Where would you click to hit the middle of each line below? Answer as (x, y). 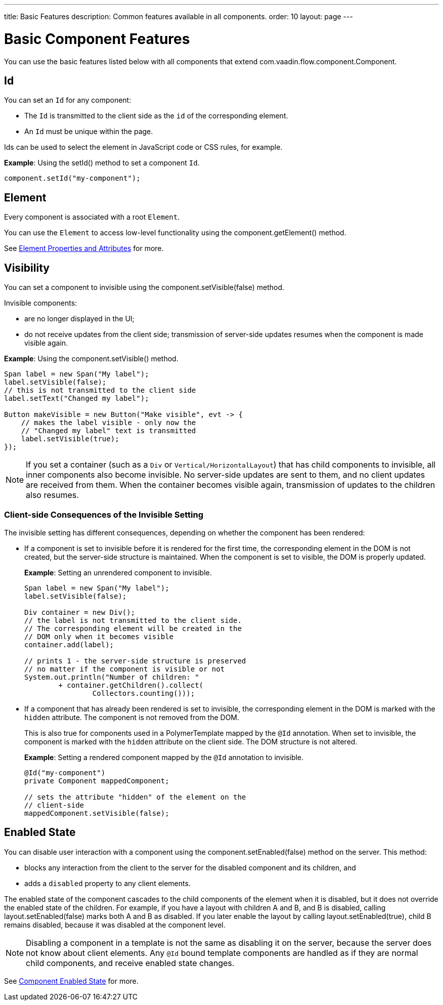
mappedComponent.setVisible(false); (97, 813)
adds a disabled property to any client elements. (107, 883)
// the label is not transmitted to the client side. (133, 620)
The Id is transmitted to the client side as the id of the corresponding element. (156, 116)
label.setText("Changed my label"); (77, 399)
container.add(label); (69, 644)
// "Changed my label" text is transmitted (108, 431)
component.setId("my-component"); (72, 178)
